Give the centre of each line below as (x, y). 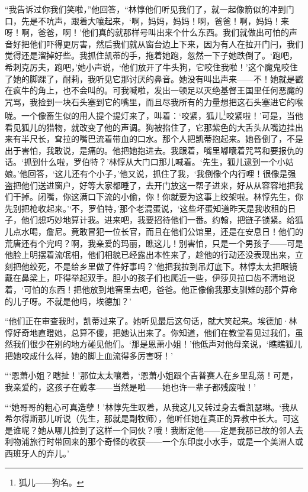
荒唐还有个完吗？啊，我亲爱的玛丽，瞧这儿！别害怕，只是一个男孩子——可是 (154, 243)
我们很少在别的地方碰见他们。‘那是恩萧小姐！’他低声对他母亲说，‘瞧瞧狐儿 (157, 344)
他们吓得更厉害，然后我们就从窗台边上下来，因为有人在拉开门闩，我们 (166, 43)
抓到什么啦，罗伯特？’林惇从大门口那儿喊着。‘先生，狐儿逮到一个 (150, 162)
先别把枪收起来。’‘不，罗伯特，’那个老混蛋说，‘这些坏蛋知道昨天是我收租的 (146, 208)
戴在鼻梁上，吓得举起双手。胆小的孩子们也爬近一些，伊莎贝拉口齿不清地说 (150, 278)
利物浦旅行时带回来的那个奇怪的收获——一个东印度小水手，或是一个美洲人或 (154, 441)
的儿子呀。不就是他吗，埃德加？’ (68, 301)
